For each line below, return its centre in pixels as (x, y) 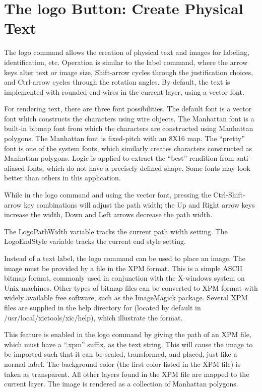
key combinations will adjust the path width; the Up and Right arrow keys (139, 204)
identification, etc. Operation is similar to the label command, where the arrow (126, 62)
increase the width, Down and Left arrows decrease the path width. (108, 214)
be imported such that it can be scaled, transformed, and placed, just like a (121, 354)
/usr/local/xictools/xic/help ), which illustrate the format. (93, 317)
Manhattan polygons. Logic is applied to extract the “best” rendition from (119, 158)
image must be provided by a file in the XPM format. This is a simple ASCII (123, 268)
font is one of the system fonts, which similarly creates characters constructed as (128, 148)
